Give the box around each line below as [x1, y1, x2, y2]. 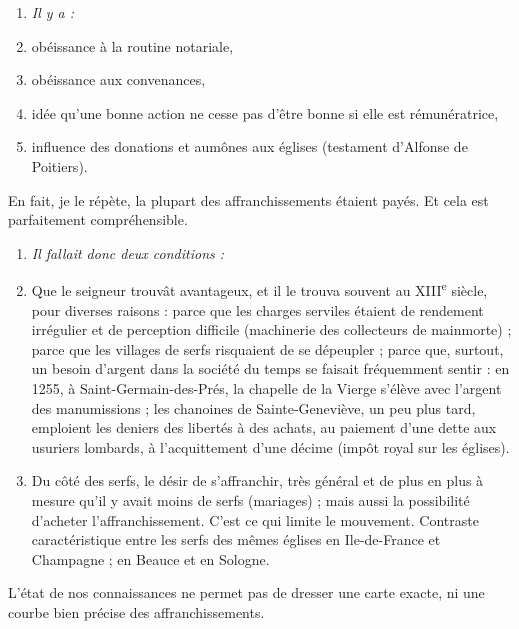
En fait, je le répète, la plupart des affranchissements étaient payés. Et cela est [8, 189, 489, 210]
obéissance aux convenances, [31, 69, 206, 90]
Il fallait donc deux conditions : [31, 242, 225, 263]
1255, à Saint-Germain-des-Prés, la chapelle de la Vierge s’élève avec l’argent [31, 377, 502, 398]
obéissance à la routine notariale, [31, 35, 234, 56]
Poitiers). [31, 155, 88, 176]
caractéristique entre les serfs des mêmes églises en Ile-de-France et [31, 529, 441, 550]
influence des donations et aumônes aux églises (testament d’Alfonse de [31, 136, 468, 157]
